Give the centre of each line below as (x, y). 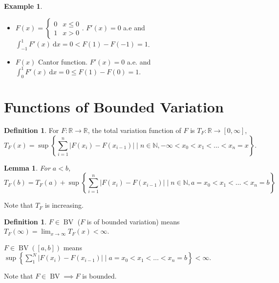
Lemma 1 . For (27, 167)
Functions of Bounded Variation (114, 106)
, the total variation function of (134, 130)
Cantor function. (63, 61)
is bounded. (99, 276)
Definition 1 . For (32, 130)
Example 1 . (23, 6)
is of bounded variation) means (133, 221)
